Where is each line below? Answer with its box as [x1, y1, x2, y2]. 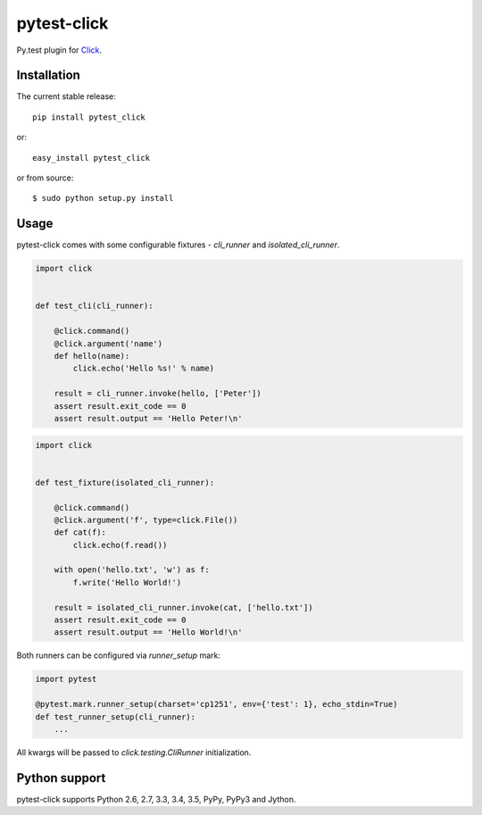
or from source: [16, 172, 74, 183]
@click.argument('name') [54, 338, 163, 348]
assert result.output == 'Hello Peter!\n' [54, 413, 243, 423]
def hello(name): [54, 351, 130, 362]
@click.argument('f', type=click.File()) [54, 514, 238, 525]
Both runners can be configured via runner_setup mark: [16, 650, 220, 661]
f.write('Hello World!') [72, 577, 182, 587]
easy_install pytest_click [32, 153, 151, 162]
